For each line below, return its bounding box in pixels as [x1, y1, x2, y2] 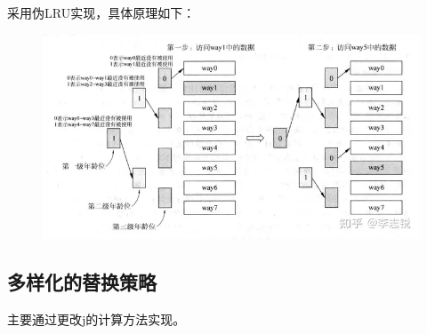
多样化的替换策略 [7, 267, 157, 295]
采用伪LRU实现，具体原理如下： [7, 4, 196, 21]
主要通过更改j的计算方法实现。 [7, 309, 186, 328]
